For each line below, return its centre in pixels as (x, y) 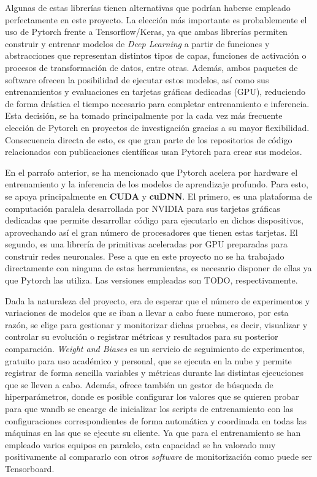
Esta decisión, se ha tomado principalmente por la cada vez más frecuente (144, 115)
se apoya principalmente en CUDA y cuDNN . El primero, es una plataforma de (158, 196)
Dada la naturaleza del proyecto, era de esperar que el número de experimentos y (158, 300)
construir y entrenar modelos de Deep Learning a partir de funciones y (137, 43)
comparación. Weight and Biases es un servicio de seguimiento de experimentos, (155, 349)
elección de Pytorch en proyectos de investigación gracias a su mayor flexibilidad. (157, 127)
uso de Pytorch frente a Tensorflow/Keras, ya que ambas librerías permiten (146, 32)
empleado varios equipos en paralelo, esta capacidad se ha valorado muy (140, 444)
